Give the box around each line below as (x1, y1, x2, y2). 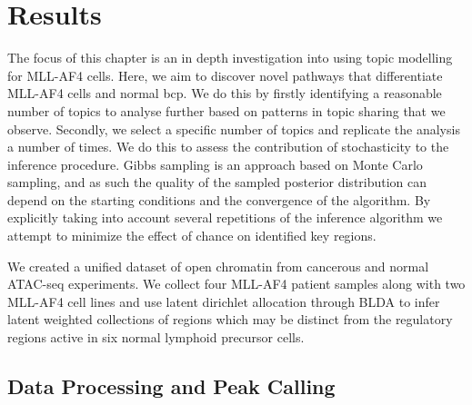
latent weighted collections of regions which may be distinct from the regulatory (7, 310, 453, 329)
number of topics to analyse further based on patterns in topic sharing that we (7, 101, 446, 120)
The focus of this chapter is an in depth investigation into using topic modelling (7, 48, 453, 67)
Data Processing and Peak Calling (7, 372, 336, 400)
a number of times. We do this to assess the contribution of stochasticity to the (7, 137, 449, 156)
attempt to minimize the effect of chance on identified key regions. (7, 226, 377, 245)
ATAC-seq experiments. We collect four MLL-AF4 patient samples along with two (7, 274, 466, 293)
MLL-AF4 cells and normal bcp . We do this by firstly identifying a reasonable (7, 84, 442, 103)
